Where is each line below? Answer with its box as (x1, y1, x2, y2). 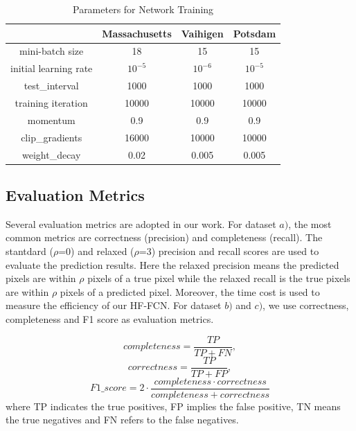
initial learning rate (10, 61, 93, 76)
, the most (288, 216, 332, 231)
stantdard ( (6, 243, 53, 258)
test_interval (24, 78, 79, 93)
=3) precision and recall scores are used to (139, 243, 319, 258)
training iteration (15, 95, 88, 109)
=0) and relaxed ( (58, 243, 134, 258)
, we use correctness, (262, 298, 349, 313)
